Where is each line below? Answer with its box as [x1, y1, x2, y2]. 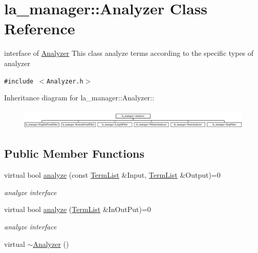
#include [4, 77, 34, 85]
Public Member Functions [4, 145, 144, 161]
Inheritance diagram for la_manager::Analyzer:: [4, 92, 155, 103]
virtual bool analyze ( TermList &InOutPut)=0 [4, 204, 151, 215]
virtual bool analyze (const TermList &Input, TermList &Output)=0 [4, 170, 221, 180]
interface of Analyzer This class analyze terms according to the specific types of [4, 48, 254, 58]
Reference [4, 18, 75, 39]
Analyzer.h [47, 77, 83, 85]
